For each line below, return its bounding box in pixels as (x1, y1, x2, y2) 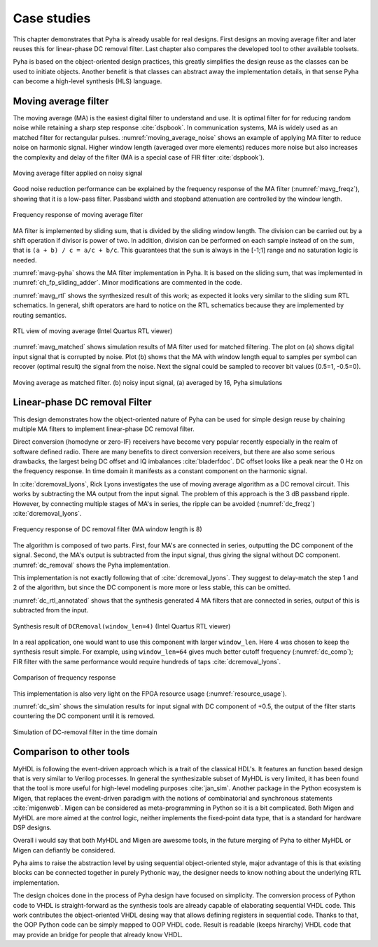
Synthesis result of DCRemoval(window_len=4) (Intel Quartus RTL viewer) (13, 622, 231, 630)
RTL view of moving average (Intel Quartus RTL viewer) (13, 327, 173, 335)
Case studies (13, 10, 91, 26)
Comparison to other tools (13, 746, 129, 758)
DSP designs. (13, 823, 52, 832)
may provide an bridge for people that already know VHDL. (13, 930, 183, 939)
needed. (13, 255, 37, 264)
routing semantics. (13, 311, 66, 319)
